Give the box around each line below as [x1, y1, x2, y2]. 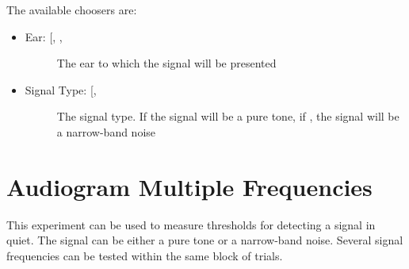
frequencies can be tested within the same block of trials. [6, 247, 283, 263]
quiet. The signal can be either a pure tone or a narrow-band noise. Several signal [6, 232, 403, 248]
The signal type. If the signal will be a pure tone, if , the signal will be [56, 108, 399, 125]
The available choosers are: [6, 2, 137, 17]
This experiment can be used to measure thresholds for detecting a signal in [6, 216, 376, 232]
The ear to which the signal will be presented [56, 55, 277, 71]
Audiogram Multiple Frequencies [6, 170, 373, 202]
